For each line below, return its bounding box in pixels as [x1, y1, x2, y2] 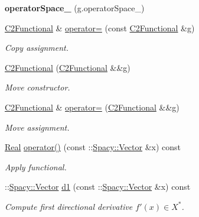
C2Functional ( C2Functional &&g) [5, 61, 131, 73]
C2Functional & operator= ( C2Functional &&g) [5, 101, 180, 113]
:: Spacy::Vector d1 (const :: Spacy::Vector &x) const [5, 180, 191, 193]
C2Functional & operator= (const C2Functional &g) [5, 21, 195, 34]
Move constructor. [5, 81, 70, 93]
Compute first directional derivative [5, 200, 133, 212]
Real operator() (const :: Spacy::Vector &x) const [5, 141, 181, 153]
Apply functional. [5, 160, 67, 173]
